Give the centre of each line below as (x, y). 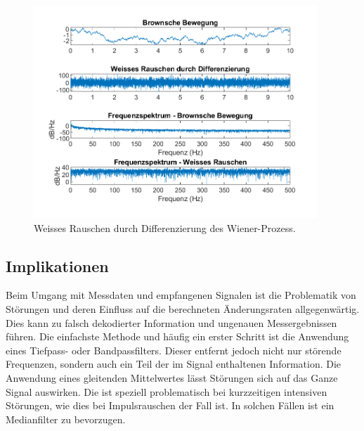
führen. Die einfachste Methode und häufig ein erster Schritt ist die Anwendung (177, 336)
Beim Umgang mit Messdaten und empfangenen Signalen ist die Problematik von (181, 295)
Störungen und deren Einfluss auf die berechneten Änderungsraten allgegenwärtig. (183, 308)
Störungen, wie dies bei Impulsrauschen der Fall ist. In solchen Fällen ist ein (170, 405)
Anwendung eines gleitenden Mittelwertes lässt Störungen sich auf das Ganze (172, 377)
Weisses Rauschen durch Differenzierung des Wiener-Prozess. (165, 227)
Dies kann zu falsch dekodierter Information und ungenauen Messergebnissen (171, 322)
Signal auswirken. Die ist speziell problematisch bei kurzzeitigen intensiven (167, 391)
